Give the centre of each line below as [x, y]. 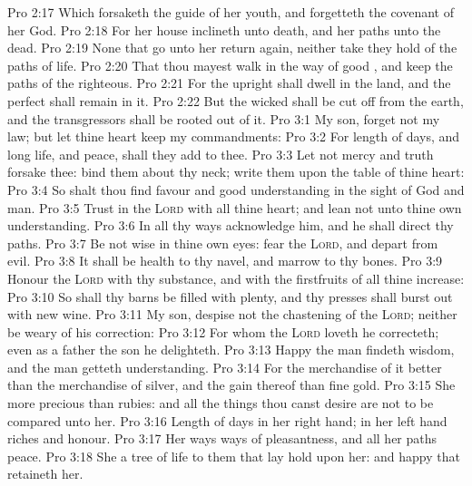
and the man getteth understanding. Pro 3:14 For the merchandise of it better [225, 367]
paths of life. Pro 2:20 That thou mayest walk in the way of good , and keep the [230, 65]
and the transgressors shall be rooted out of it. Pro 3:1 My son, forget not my [224, 118]
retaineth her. [45, 474]
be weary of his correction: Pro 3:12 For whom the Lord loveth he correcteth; [223, 331]
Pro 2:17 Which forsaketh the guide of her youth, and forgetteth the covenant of [231, 12]
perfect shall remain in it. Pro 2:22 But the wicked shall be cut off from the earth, [236, 100]
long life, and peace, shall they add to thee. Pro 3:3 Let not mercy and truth [221, 154]
